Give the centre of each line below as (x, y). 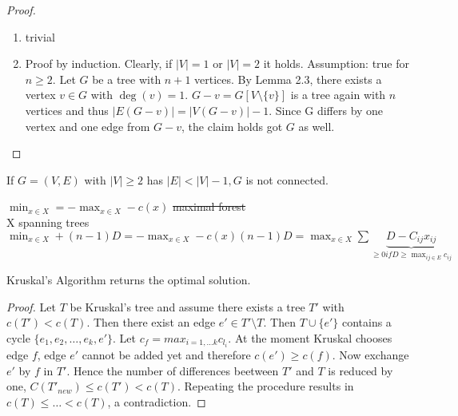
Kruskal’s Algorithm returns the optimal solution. (129, 280)
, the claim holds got (232, 126)
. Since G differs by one (326, 110)
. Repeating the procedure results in (265, 386)
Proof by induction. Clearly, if (99, 63)
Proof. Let (31, 306)
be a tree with (127, 79)
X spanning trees (48, 222)
